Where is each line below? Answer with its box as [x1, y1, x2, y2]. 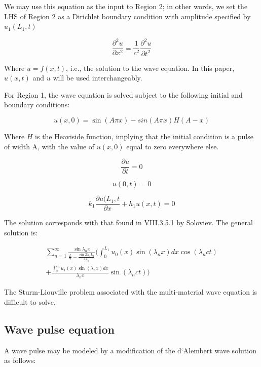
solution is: [4, 227, 38, 237]
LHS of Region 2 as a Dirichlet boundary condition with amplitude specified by [4, 11, 251, 21]
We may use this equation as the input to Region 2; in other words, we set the [4, 1, 248, 11]
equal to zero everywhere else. [126, 141, 219, 151]
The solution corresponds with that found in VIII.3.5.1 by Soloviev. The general [4, 217, 253, 228]
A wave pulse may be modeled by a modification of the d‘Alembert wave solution [4, 345, 256, 355]
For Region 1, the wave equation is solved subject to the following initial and [4, 89, 243, 100]
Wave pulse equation [4, 321, 115, 337]
